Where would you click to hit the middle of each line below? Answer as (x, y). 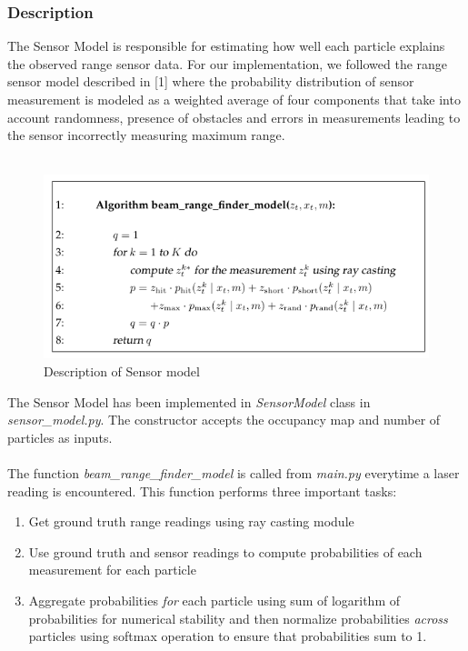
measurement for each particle (112, 570)
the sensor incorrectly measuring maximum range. (146, 135)
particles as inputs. (60, 437)
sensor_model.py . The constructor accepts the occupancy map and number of (224, 420)
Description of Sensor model (122, 371)
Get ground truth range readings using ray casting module (191, 521)
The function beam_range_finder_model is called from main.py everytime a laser (234, 473)
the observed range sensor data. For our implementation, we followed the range (228, 63)
